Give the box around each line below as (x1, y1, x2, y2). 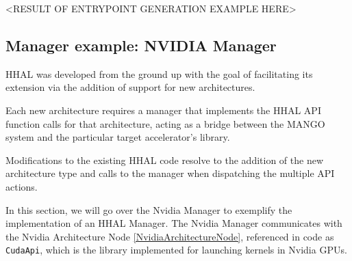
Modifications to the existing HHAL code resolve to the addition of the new (5, 152, 324, 167)
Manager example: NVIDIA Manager (5, 34, 277, 55)
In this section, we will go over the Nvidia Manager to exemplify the (5, 202, 292, 217)
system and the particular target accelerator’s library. (5, 130, 230, 144)
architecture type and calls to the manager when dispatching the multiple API (5, 166, 335, 180)
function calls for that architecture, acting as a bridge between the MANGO (5, 116, 325, 130)
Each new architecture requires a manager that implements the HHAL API (5, 102, 321, 117)
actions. (5, 179, 38, 193)
